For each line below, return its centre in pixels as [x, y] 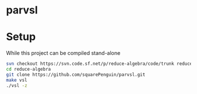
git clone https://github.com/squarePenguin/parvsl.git [76, 74]
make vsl [17, 80]
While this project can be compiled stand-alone [63, 53]
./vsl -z [17, 85]
